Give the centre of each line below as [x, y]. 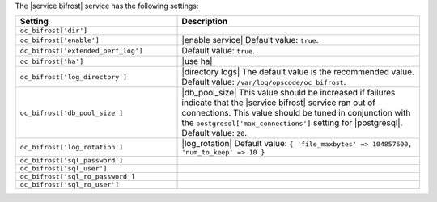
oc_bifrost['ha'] [52, 61]
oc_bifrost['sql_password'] [72, 160]
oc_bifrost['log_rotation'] [72, 147]
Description [205, 22]
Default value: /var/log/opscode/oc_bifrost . [264, 82]
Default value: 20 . [214, 133]
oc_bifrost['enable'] [60, 40]
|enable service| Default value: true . [250, 40]
